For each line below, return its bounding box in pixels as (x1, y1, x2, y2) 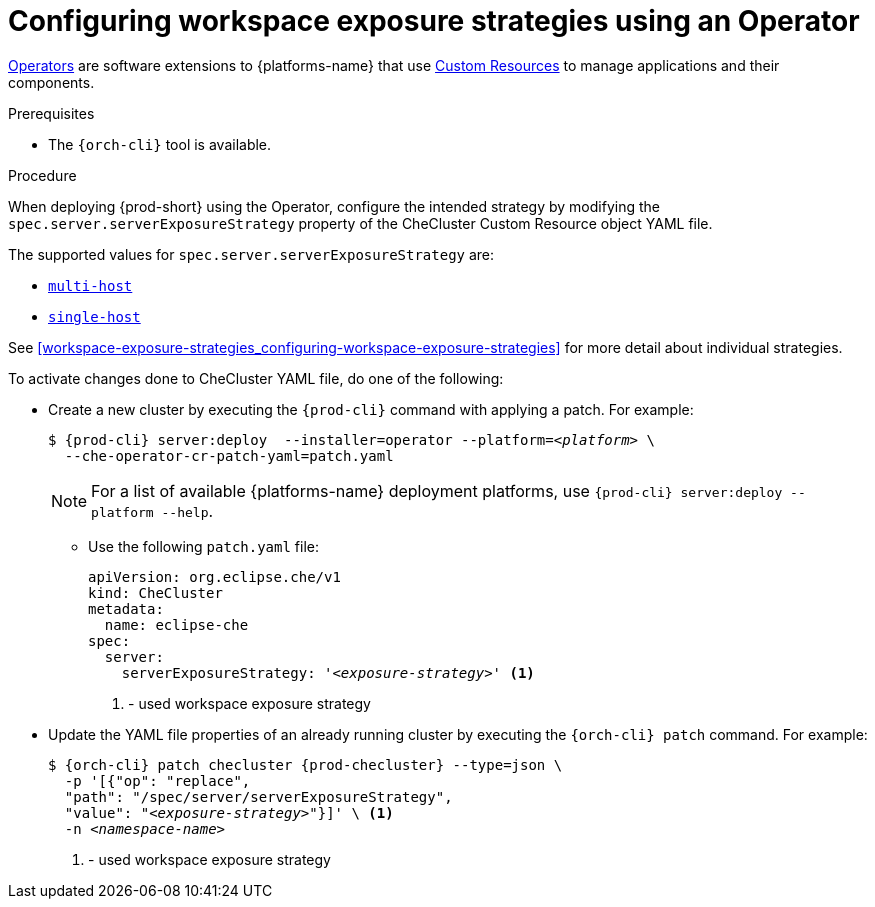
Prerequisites (8, 104, 95, 122)
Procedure (8, 166, 77, 184)
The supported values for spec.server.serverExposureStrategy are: (8, 245, 495, 263)
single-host (48, 308, 141, 325)
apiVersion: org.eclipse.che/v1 (88, 568, 341, 585)
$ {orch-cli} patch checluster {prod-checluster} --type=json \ (48, 756, 563, 773)
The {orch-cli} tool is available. (48, 135, 272, 153)
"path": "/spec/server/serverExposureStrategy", (64, 788, 453, 805)
